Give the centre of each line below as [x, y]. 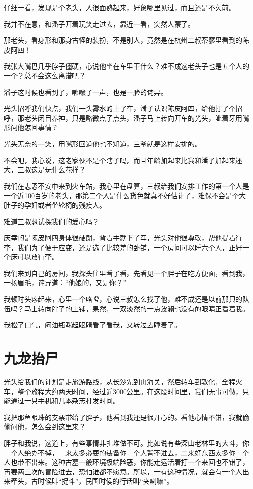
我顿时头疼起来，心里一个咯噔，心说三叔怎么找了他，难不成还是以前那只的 [123, 299]
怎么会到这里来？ [58, 426]
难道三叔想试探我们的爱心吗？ [52, 221]
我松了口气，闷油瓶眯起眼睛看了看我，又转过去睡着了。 [92, 325]
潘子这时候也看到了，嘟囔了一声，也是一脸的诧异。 [86, 92]
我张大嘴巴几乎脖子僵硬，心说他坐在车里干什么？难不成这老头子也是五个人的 [126, 66]
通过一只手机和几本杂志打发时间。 [65, 401]
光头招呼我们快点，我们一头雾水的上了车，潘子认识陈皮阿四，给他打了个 [120, 108]
